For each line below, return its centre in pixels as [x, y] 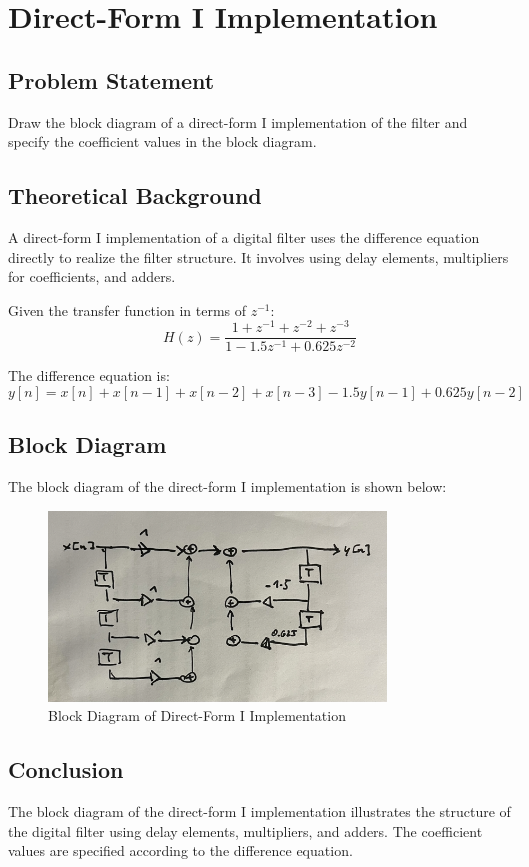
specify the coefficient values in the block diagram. [162, 141]
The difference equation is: [89, 375]
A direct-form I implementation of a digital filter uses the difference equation [244, 236]
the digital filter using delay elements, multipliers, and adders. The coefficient [245, 830]
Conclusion [66, 769]
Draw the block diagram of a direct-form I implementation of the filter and [238, 121]
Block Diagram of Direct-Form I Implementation [197, 715]
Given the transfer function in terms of [127, 309]
